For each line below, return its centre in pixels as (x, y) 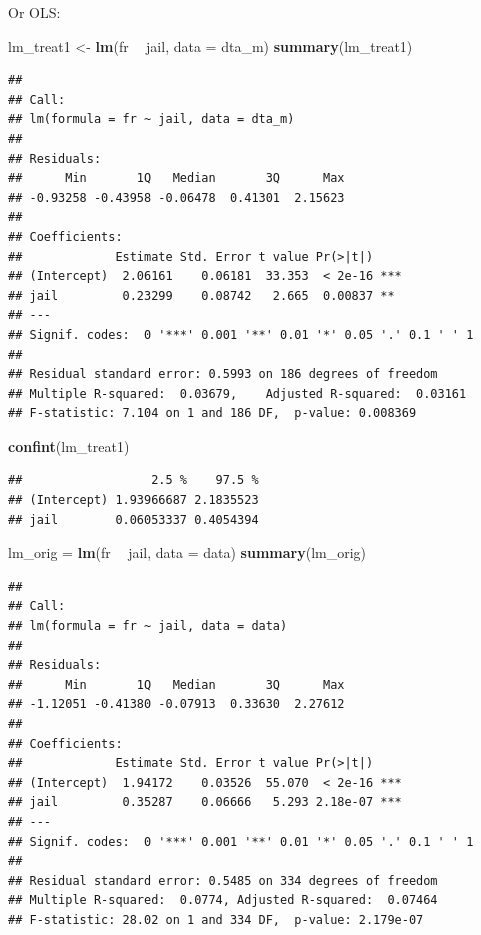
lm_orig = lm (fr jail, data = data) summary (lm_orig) (187, 552)
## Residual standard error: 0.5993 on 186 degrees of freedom (223, 374)
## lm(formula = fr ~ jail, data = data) (148, 626)
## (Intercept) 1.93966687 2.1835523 (133, 500)
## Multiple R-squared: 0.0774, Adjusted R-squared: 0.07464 (223, 900)
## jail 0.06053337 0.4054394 (133, 519)
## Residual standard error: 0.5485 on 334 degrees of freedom (223, 880)
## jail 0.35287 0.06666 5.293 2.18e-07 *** (205, 802)
